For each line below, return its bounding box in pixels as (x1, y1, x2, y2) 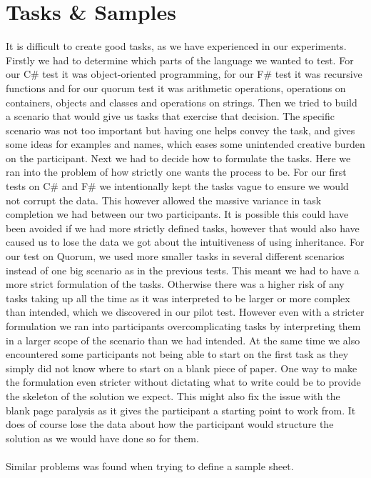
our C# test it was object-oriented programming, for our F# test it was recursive (6, 66, 362, 81)
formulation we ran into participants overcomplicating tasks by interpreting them (6, 319, 361, 333)
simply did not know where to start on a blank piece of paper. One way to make (6, 360, 357, 375)
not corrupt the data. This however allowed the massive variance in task (6, 192, 322, 207)
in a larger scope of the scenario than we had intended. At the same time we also (6, 332, 360, 347)
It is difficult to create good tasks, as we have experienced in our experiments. (6, 39, 347, 54)
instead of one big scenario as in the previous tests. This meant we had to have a (6, 262, 360, 277)
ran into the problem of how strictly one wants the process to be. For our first (6, 164, 347, 179)
